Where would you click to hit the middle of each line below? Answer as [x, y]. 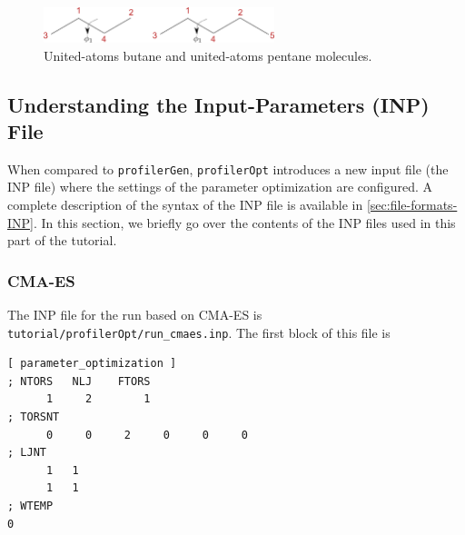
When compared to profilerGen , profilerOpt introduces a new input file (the [228, 168]
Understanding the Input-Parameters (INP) [218, 104]
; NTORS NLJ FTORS [79, 381]
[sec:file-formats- [412, 205]
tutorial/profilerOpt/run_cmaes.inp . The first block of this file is [199, 332]
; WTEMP [30, 506]
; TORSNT [34, 417]
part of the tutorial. [62, 240]
